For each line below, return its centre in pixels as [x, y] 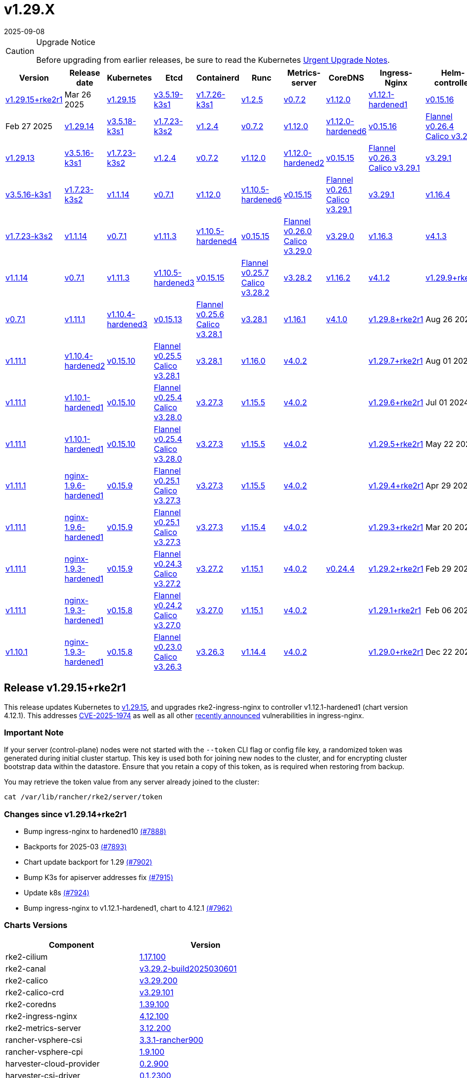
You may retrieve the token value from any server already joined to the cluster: [132, 782]
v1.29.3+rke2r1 [396, 527]
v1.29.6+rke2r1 [396, 402]
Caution [20, 51]
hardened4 [217, 241]
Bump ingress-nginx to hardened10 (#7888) [95, 832]
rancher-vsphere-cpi [44, 1052]
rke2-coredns [31, 1004]
